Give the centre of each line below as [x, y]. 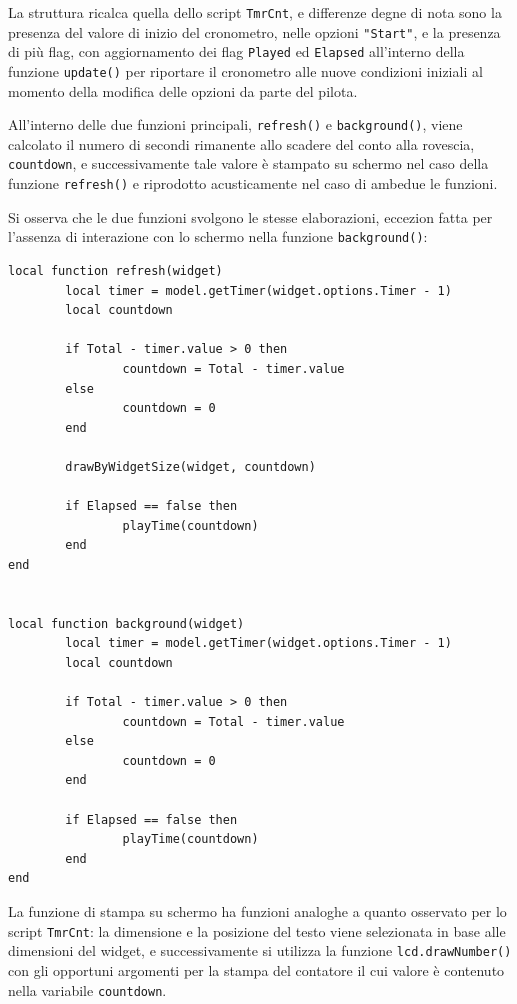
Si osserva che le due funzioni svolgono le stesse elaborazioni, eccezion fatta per [250, 216]
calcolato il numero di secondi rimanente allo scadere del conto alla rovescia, [241, 143]
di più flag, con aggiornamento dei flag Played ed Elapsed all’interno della [236, 51]
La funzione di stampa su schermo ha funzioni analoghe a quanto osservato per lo [257, 911]
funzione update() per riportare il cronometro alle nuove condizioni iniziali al [245, 70]
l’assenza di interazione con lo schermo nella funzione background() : [218, 236]
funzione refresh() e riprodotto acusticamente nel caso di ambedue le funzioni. [253, 183]
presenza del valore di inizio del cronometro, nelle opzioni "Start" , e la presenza [254, 31]
